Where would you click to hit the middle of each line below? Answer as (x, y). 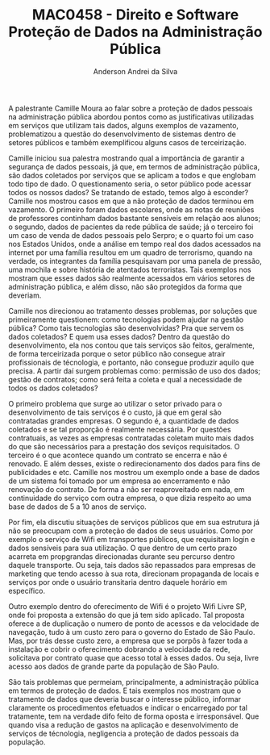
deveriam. (25, 295)
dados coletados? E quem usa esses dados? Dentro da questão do (119, 336)
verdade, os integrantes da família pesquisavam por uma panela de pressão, (135, 261)
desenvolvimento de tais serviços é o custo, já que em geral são (115, 412)
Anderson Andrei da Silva (135, 71)
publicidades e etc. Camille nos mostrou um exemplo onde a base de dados (134, 472)
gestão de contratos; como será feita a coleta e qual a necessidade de (125, 379)
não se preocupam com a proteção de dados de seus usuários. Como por (131, 531)
